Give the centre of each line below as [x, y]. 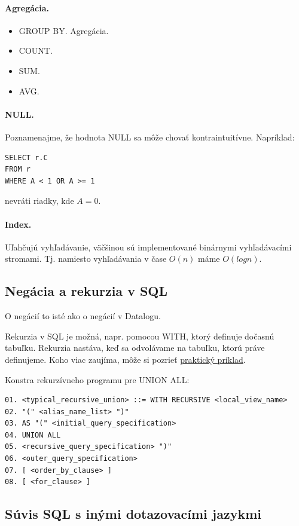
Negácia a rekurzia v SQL [86, 291]
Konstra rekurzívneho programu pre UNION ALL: [97, 379]
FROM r [18, 169]
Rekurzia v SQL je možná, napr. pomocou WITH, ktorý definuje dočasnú [140, 336]
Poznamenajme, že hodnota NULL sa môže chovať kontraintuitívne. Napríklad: [150, 137]
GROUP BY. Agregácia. [64, 30]
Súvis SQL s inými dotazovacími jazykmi [133, 514]
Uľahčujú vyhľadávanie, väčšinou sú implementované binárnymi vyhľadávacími [148, 247]
